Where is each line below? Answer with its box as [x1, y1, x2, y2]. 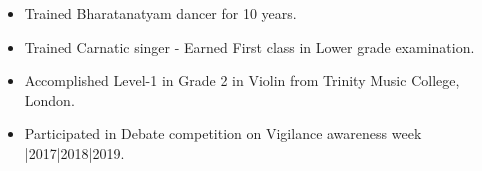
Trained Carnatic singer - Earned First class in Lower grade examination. [24, 36, 475, 57]
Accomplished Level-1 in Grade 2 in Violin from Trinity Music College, [24, 70, 460, 91]
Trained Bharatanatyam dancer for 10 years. [24, 3, 297, 23]
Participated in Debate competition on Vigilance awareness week [24, 123, 422, 144]
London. [24, 89, 75, 110]
